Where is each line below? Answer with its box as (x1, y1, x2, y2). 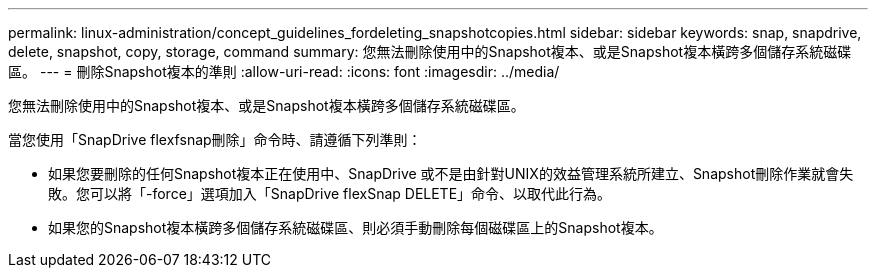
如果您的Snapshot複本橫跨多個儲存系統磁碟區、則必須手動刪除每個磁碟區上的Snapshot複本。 (48, 219, 663, 236)
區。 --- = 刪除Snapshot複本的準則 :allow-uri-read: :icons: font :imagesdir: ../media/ (8, 63, 560, 80)
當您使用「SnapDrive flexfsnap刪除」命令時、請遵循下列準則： (8, 131, 422, 148)
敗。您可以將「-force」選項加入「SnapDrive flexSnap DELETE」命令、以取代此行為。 (48, 185, 612, 202)
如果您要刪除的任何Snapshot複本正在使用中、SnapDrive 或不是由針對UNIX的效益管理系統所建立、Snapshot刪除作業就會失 (48, 165, 854, 182)
